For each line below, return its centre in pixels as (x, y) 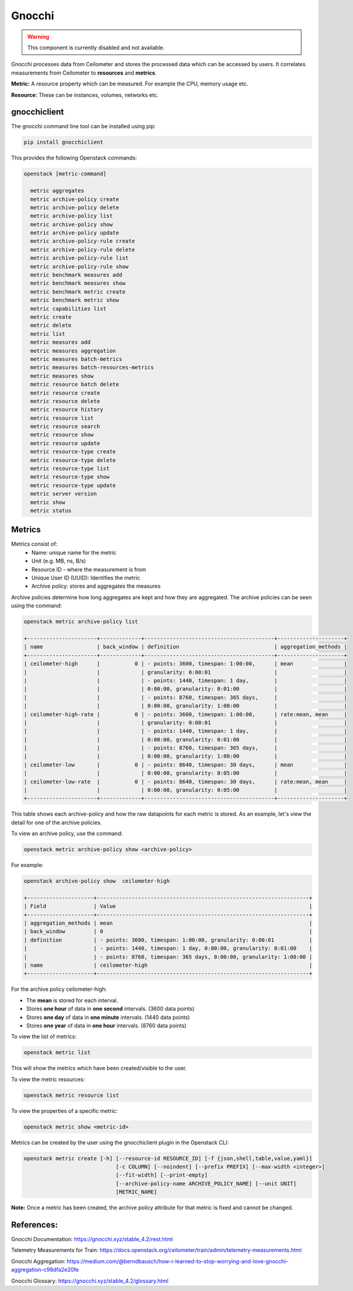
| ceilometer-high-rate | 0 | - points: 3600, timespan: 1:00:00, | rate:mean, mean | (186, 714)
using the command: (37, 606)
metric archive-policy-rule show (79, 267)
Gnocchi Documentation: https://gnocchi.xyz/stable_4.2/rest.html (92, 1239)
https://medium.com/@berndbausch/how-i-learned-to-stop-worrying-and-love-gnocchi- (177, 1261)
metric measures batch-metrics (76, 359)
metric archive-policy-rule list (79, 258)
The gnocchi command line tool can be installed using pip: (83, 126)
